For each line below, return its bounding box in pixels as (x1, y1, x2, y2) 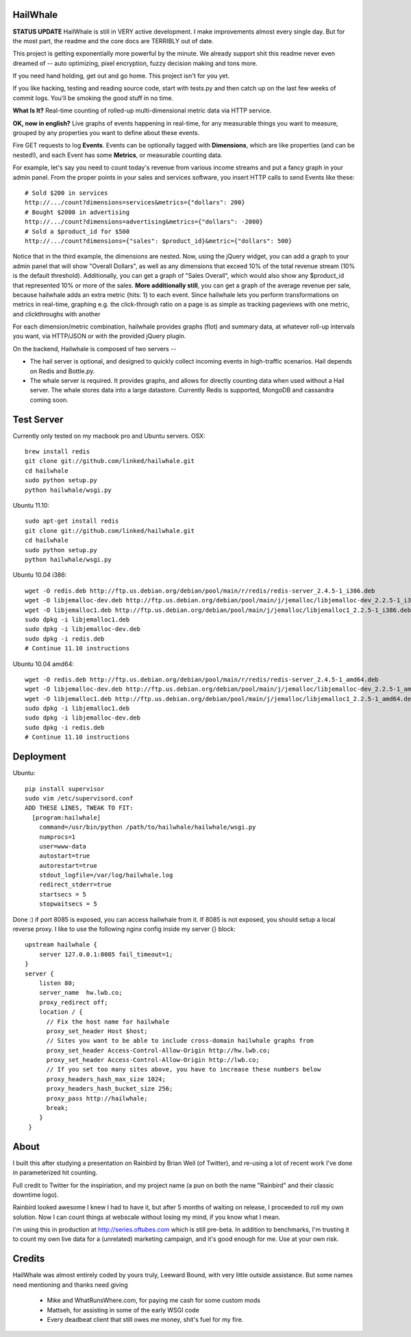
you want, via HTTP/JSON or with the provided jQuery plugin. (12, 332, 186, 340)
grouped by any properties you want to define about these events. (12, 129, 200, 137)
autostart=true (38, 852, 90, 860)
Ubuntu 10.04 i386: (12, 571, 67, 579)
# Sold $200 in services (25, 189, 108, 197)
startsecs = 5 (38, 890, 87, 898)
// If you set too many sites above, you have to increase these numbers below (46, 1065, 321, 1074)
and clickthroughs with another (12, 309, 101, 318)
